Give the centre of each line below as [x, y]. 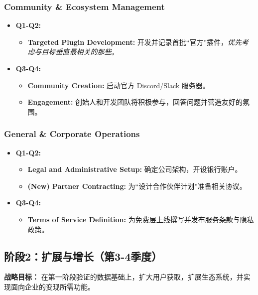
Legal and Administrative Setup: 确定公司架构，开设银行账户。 [135, 169]
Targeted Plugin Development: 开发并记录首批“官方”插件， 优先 [135, 42]
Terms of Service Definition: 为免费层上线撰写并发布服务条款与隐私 [141, 219]
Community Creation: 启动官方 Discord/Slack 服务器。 [119, 85]
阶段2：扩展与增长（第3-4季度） [83, 256]
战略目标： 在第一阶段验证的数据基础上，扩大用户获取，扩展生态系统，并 [124, 277]
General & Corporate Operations [72, 134]
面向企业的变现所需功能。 [53, 286]
